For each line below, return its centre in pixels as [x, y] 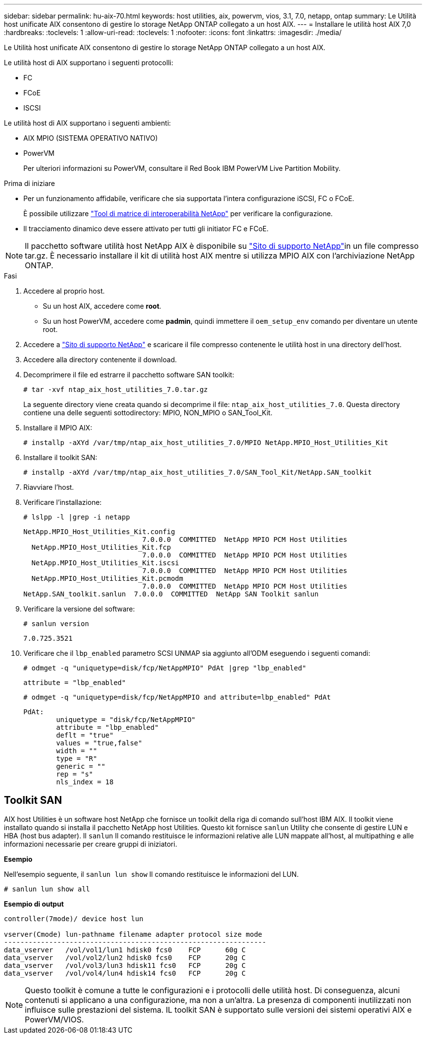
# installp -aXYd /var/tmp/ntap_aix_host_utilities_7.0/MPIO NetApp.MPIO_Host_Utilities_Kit [206, 443]
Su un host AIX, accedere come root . [102, 306]
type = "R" [77, 759]
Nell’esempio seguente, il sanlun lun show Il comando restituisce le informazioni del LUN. [151, 874]
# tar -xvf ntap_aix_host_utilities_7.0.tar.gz [116, 389]
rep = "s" [75, 774]
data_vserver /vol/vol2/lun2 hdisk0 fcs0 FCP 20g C [125, 957]
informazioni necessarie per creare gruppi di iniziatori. [91, 844]
